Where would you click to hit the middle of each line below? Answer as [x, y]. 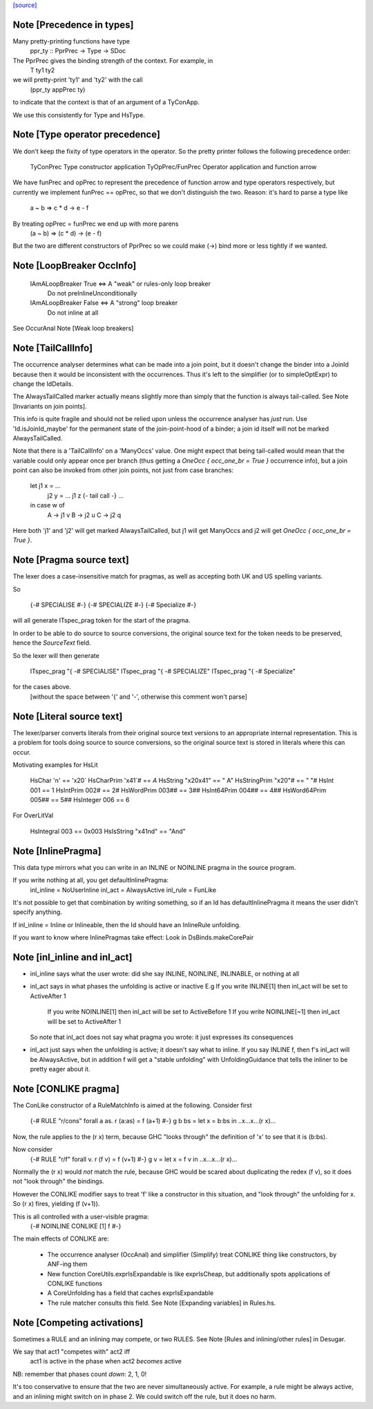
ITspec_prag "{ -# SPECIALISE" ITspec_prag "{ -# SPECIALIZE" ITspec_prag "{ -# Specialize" [163, 671]
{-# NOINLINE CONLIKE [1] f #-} [76, 1226]
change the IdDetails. [43, 384]
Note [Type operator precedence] [86, 135]
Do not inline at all [73, 312]
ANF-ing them [67, 1264]
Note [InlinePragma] [57, 851]
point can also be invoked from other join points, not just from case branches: [123, 470]
